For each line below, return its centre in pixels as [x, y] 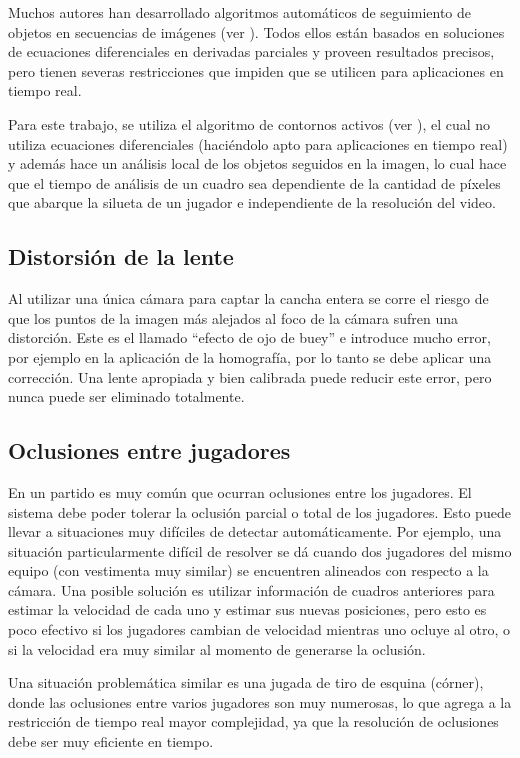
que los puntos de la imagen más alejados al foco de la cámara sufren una [233, 317]
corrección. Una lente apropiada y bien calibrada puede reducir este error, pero [250, 376]
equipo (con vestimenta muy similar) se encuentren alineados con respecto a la [248, 570]
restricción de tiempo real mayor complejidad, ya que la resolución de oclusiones [253, 721]
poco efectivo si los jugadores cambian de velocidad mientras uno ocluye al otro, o [259, 629]
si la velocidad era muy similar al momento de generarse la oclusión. [217, 648]
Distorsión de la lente [121, 256]
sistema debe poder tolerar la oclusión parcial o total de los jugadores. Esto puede [259, 511]
